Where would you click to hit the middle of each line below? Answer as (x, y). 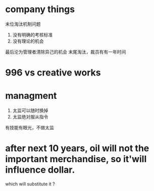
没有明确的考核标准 (33, 34)
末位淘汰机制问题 (23, 24)
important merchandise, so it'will (76, 159)
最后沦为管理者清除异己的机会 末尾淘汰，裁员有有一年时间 (66, 52)
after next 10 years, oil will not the (77, 148)
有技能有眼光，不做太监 (30, 128)
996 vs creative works (53, 73)
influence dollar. (40, 170)
